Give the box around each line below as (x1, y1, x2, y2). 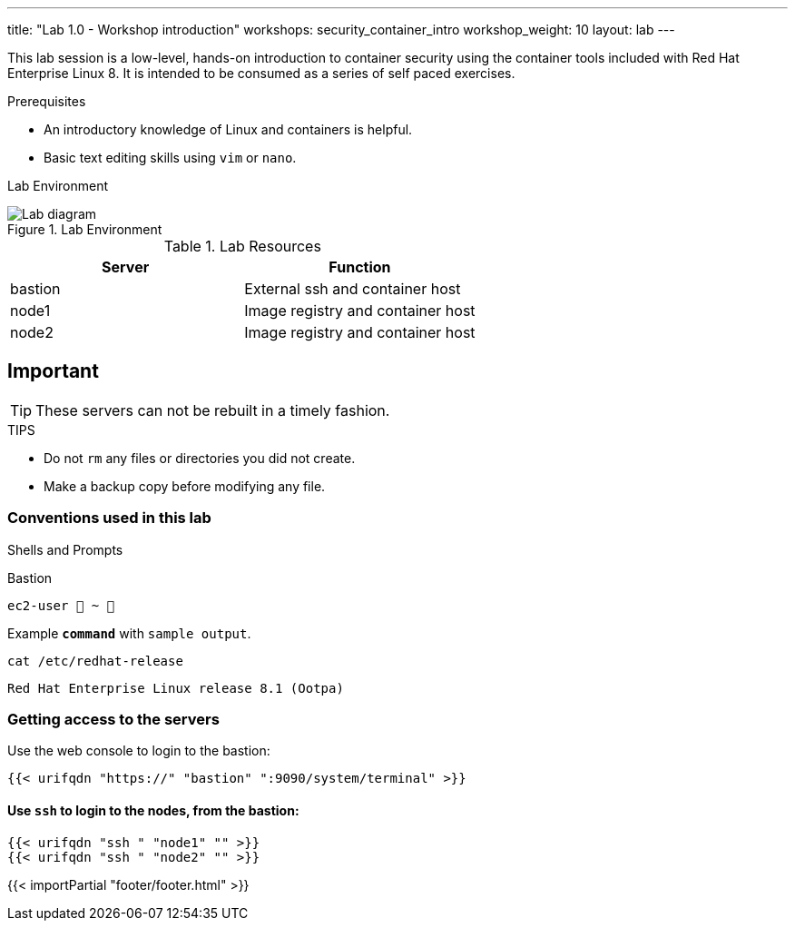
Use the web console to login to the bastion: (7, 743, 270, 759)
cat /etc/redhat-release (7, 653, 183, 668)
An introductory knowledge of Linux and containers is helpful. (44, 122, 413, 137)
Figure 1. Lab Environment (7, 222, 162, 237)
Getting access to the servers (7, 709, 220, 728)
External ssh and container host (244, 280, 461, 298)
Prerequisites (7, 94, 86, 109)
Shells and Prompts (7, 541, 123, 558)
